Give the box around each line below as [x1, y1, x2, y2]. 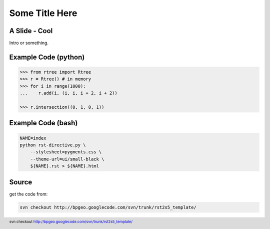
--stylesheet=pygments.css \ [30, 149, 102, 155]
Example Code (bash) [9, 119, 78, 127]
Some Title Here [9, 8, 77, 19]
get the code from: [9, 191, 48, 197]
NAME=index [19, 135, 46, 141]
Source [9, 178, 32, 186]
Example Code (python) [9, 53, 85, 61]
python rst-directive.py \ [19, 142, 86, 148]
